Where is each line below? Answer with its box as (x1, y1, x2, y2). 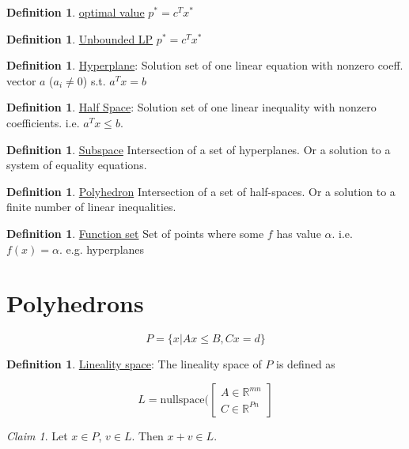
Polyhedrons (6, 287, 144, 319)
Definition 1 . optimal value (6, 4, 145, 20)
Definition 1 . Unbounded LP (6, 30, 153, 47)
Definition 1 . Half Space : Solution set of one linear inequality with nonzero (6, 99, 377, 115)
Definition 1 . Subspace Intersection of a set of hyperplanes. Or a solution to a (6, 141, 391, 157)
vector (6, 72, 36, 89)
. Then (131, 427, 164, 443)
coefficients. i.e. (6, 114, 80, 130)
